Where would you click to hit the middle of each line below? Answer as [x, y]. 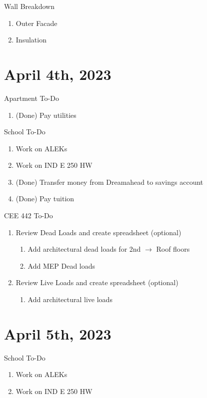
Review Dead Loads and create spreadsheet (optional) [98, 232]
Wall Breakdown [29, 6]
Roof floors [173, 249]
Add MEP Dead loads [61, 265]
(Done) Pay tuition [45, 199]
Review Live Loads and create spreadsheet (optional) [97, 282]
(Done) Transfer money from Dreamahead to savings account [109, 182]
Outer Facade [36, 23]
